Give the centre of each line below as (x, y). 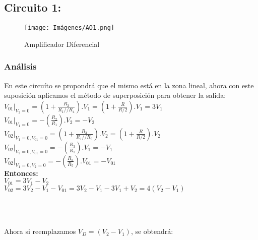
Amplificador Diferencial (62, 44)
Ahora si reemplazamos (40, 231)
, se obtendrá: (152, 231)
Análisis (20, 66)
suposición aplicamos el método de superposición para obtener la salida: (115, 95)
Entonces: (21, 173)
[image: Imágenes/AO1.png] (69, 28)
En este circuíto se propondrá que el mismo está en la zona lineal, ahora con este (129, 85)
